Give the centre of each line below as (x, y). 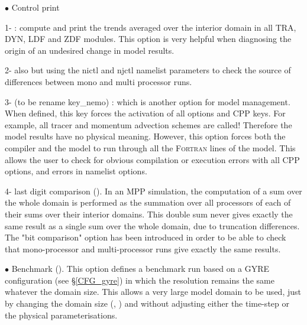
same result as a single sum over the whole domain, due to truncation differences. (152, 225)
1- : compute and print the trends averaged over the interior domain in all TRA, (151, 27)
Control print (35, 7)
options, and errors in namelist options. (76, 171)
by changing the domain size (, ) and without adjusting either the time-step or (147, 303)
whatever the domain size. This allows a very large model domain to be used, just (153, 292)
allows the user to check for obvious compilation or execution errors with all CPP (152, 159)
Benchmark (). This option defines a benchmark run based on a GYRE (140, 269)
